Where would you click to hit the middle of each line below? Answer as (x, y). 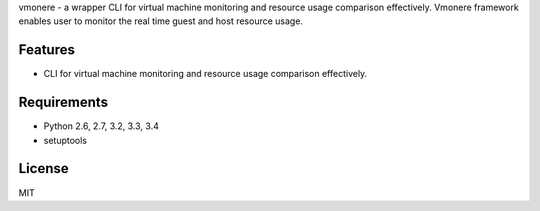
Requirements (63, 102)
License (43, 168)
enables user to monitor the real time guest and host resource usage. (161, 21)
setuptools (65, 140)
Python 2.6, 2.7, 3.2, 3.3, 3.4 (101, 126)
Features (46, 50)
